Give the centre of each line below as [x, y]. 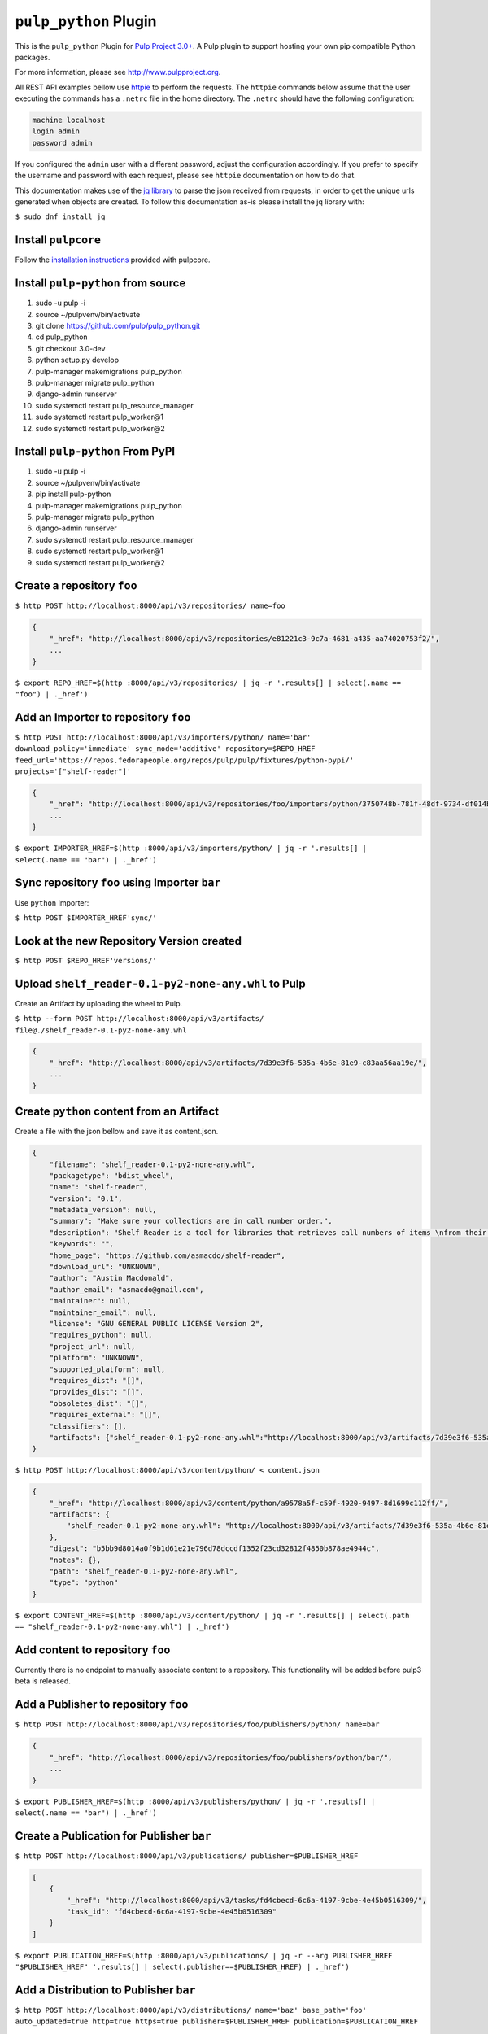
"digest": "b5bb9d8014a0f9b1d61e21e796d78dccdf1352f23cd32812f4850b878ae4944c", [214, 1549]
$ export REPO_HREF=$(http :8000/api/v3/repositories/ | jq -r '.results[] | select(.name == [208, 683]
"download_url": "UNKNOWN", [105, 1267]
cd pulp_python [62, 337]
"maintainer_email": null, [103, 1312]
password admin [62, 143]
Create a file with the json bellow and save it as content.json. [117, 1132]
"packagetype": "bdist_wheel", [111, 1175]
